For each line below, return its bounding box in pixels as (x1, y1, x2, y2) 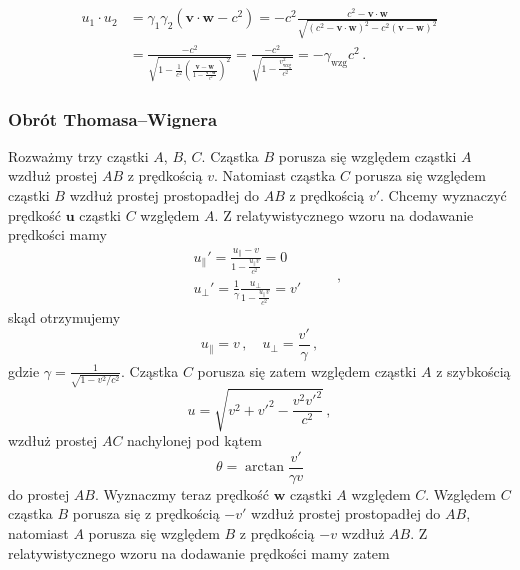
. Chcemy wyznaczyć (380, 185, 507, 205)
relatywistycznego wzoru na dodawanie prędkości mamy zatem (8, 542, 390, 563)
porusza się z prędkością (72, 503, 220, 524)
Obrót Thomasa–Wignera (8, 106, 218, 131)
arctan (245, 460, 285, 475)
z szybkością (436, 360, 511, 381)
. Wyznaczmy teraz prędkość (94, 483, 269, 504)
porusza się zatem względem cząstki (197, 360, 417, 381)
